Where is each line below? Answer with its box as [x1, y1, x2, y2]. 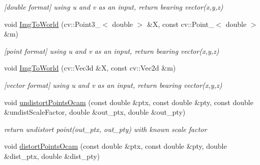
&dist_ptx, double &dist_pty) [4, 150, 100, 161]
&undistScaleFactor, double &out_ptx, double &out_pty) [4, 107, 186, 117]
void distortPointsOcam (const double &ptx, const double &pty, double [4, 141, 227, 151]
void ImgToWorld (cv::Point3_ [4, 18, 101, 29]
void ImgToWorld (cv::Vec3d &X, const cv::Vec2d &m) [4, 62, 176, 73]
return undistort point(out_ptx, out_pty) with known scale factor [4, 123, 207, 134]
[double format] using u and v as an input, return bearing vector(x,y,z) [4, 2, 223, 12]
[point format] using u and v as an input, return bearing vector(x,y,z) [4, 45, 219, 56]
